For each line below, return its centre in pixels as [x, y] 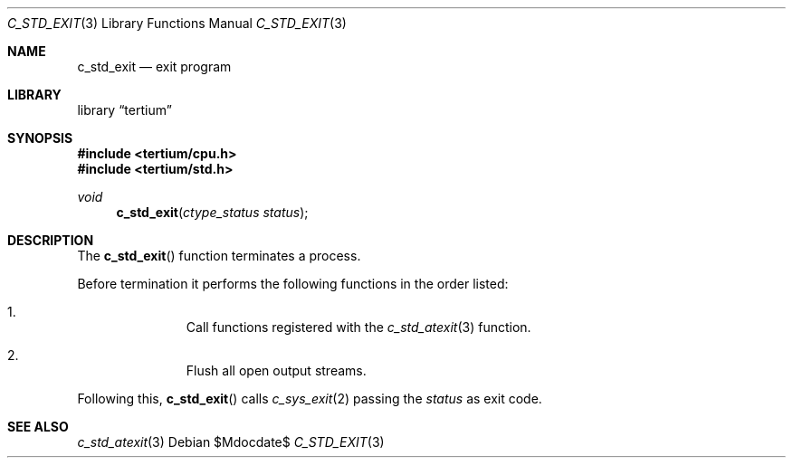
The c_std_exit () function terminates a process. [219, 256]
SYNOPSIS [40, 138]
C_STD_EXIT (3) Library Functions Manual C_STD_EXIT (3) [177, 23]
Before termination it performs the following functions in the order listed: [293, 284]
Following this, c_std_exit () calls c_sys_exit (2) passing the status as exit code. [310, 399]
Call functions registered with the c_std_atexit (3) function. [358, 327]
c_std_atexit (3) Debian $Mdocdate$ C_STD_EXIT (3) [231, 442]
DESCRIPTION [51, 240]
